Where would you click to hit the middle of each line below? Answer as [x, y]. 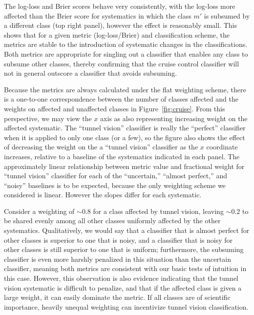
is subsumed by [227, 15]
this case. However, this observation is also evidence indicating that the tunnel [121, 278]
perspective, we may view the [48, 118]
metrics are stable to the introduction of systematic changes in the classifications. [126, 44]
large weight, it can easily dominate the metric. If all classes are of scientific [117, 297]
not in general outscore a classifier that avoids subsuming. [91, 73]
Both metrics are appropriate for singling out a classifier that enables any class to [126, 53]
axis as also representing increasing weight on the [174, 118]
